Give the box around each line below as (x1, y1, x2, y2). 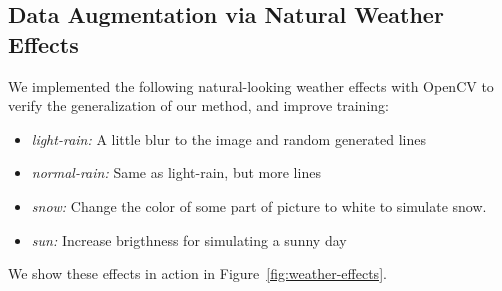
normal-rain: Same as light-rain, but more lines (31, 162, 321, 183)
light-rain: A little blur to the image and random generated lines (31, 128, 426, 149)
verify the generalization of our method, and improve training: (8, 95, 389, 116)
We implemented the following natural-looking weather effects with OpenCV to (8, 75, 494, 96)
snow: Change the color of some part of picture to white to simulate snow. (31, 195, 487, 216)
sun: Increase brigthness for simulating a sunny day (31, 229, 347, 250)
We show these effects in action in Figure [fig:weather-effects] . (8, 263, 387, 284)
